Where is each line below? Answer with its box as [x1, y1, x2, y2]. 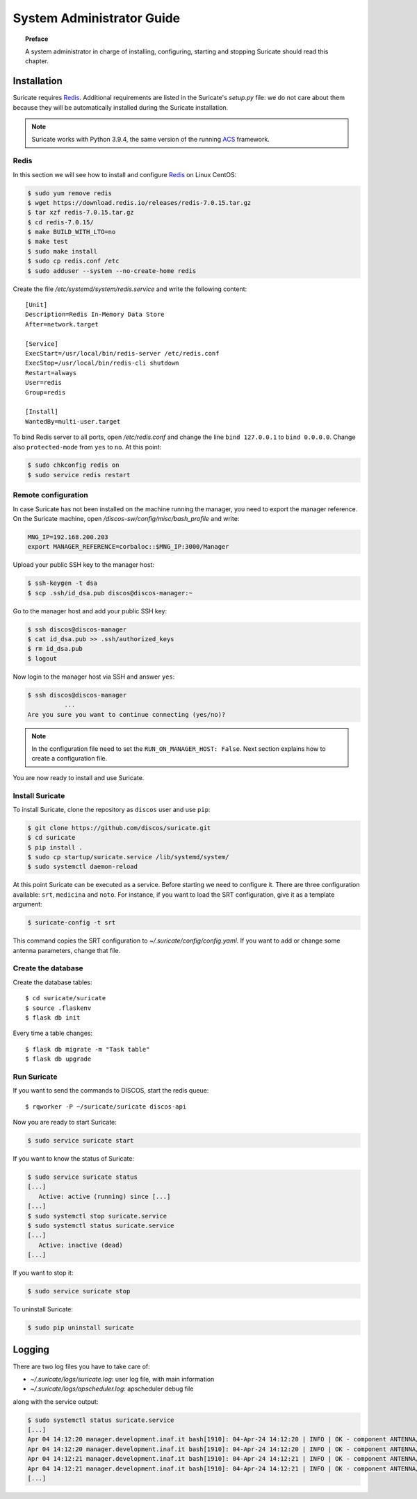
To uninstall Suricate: [13, 1305, 73, 1314]
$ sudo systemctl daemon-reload [27, 863, 138, 871]
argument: [13, 900, 43, 909]
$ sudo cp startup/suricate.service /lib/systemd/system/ [27, 853, 229, 861]
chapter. [25, 57, 49, 65]
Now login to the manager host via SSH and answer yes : [13, 672, 175, 681]
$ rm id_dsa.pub [27, 645, 83, 653]
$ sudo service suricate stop [27, 1287, 131, 1295]
